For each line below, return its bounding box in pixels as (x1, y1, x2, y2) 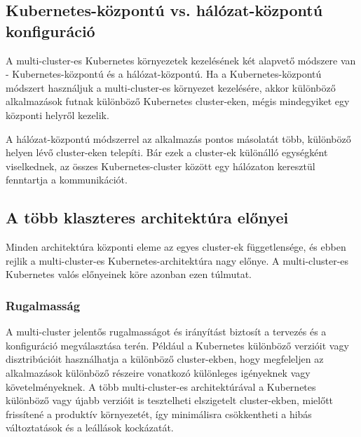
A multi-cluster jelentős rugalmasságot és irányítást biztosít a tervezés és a (6, 324, 327, 339)
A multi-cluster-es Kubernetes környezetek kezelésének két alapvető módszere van (6, 53, 356, 67)
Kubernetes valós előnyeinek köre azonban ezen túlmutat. (6, 267, 252, 282)
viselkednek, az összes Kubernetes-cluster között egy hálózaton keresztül (6, 158, 315, 173)
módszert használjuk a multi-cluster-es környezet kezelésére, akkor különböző (6, 80, 336, 95)
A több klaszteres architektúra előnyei (6, 207, 289, 228)
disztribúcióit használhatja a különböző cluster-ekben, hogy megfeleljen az (6, 352, 324, 366)
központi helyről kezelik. (6, 107, 109, 122)
